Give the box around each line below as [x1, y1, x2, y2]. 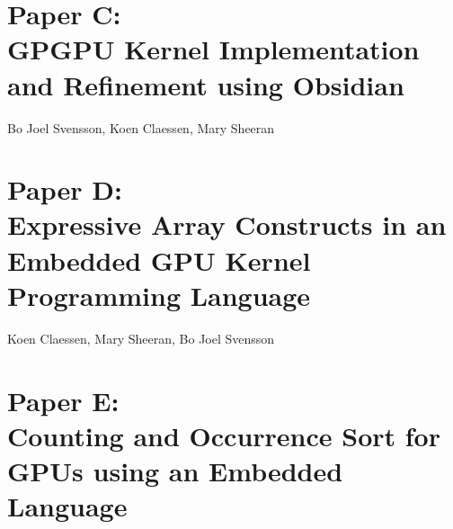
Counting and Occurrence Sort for [7, 417, 440, 453]
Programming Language [7, 276, 311, 313]
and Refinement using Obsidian [7, 66, 404, 103]
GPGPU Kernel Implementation [7, 31, 420, 67]
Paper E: [7, 381, 120, 418]
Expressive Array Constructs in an [7, 206, 447, 243]
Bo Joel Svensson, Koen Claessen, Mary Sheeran [7, 118, 275, 137]
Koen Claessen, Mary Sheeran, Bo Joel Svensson [7, 328, 275, 347]
